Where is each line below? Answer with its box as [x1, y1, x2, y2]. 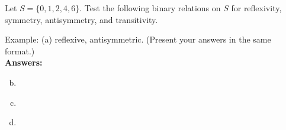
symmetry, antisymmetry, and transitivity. [5, 13, 158, 25]
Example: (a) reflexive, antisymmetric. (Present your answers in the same [5, 33, 271, 45]
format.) [5, 44, 35, 57]
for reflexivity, [231, 2, 282, 14]
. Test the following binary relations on [79, 2, 221, 14]
